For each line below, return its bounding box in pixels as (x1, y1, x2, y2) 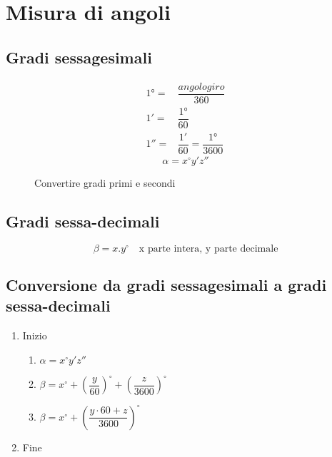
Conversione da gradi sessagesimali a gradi (6, 274, 327, 296)
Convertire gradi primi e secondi (34, 175, 176, 190)
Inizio (22, 328, 47, 343)
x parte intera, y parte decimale (139, 243, 278, 254)
